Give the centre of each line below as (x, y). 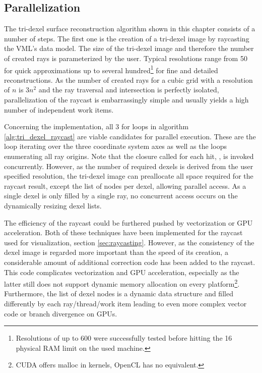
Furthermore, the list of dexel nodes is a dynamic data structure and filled (119, 294)
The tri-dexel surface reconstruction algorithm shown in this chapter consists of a (130, 29)
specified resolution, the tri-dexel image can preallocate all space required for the (129, 176)
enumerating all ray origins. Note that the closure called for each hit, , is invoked (129, 156)
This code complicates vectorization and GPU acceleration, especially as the (122, 272)
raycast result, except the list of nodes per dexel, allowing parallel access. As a (125, 185)
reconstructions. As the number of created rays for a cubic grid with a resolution (128, 79)
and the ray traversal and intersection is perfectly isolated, (129, 90)
